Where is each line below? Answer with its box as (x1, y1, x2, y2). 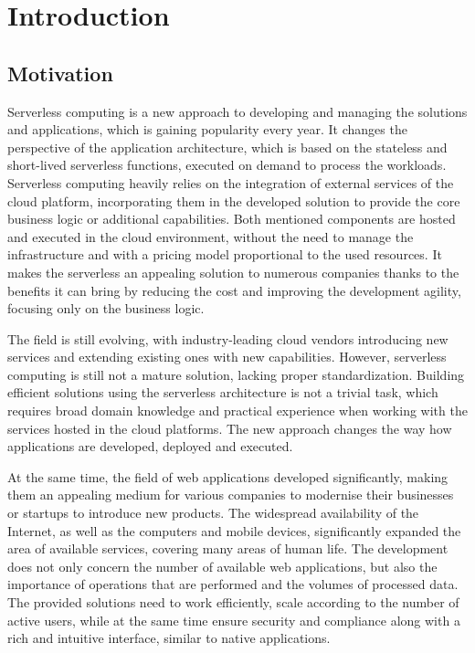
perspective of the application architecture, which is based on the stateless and (7, 137, 448, 156)
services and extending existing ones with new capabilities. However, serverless (7, 347, 447, 366)
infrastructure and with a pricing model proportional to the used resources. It (7, 245, 442, 264)
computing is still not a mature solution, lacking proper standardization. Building (7, 364, 465, 384)
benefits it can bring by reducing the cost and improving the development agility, (7, 280, 461, 300)
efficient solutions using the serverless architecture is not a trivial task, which (7, 383, 438, 402)
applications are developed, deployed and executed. (7, 437, 293, 456)
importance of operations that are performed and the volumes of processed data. (7, 574, 459, 594)
